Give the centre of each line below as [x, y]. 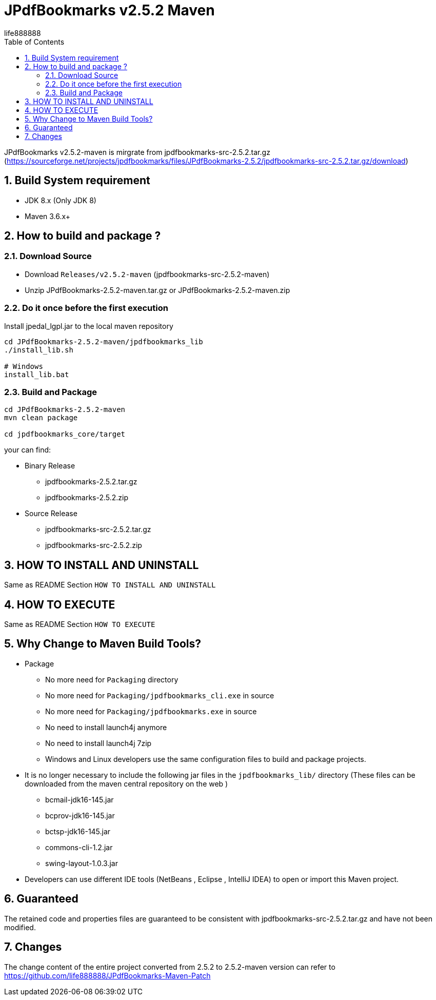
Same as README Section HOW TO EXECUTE [80, 624]
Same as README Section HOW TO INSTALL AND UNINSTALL [110, 585]
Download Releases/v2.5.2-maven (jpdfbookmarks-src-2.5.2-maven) [147, 274]
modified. [20, 927]
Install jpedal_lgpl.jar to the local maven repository [89, 326]
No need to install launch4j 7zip [98, 743]
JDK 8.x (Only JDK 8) [61, 200]
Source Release [51, 514]
